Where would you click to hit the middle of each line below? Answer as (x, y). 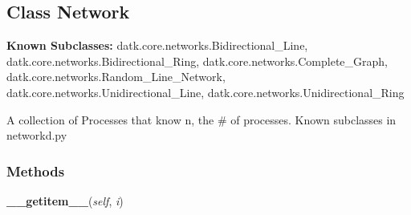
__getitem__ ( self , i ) (65, 200)
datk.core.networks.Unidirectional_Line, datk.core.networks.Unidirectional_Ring (205, 92)
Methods (36, 170)
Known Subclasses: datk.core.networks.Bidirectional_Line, (157, 45)
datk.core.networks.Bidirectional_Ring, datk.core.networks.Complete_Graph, (197, 61)
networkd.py (37, 135)
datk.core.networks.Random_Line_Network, (116, 77)
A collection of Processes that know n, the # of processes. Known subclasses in (201, 119)
